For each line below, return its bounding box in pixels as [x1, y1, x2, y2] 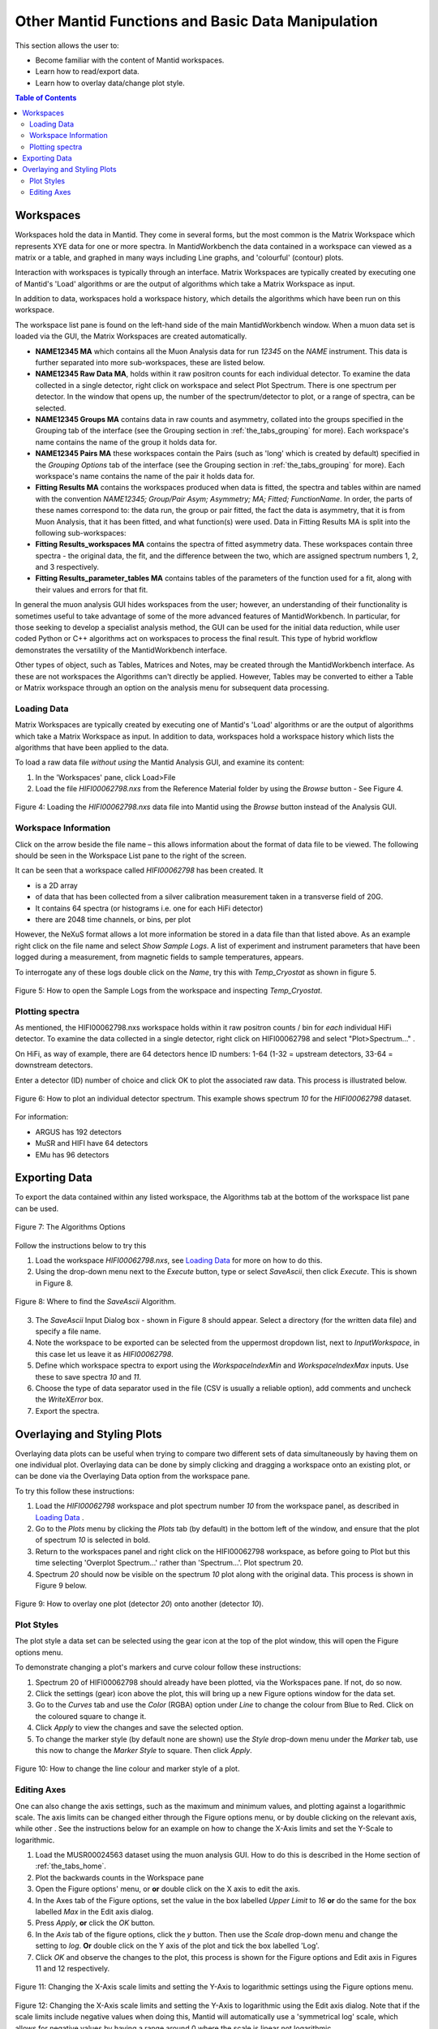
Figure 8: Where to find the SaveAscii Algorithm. [15, 1297, 177, 1307]
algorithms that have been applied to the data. [15, 743, 170, 752]
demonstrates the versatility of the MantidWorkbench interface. [15, 645, 227, 655]
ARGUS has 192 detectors [35, 1127, 122, 1136]
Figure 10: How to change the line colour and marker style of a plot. [15, 1764, 240, 1773]
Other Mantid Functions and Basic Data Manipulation [15, 12, 379, 30]
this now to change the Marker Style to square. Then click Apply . [35, 1745, 253, 1755]
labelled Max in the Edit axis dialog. [35, 1907, 154, 1917]
